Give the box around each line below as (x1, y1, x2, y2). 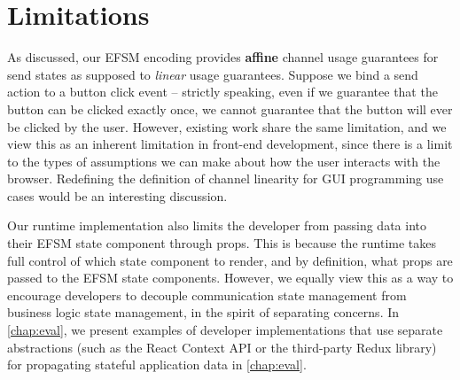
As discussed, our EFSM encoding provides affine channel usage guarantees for (7, 48, 439, 66)
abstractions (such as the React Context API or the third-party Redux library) (7, 337, 437, 356)
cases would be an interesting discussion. (7, 186, 228, 205)
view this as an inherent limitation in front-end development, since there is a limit (7, 135, 453, 153)
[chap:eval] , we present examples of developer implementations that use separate (7, 321, 443, 339)
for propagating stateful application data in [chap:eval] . (7, 355, 307, 374)
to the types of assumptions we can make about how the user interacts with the (7, 151, 441, 170)
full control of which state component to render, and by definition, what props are (7, 251, 453, 269)
